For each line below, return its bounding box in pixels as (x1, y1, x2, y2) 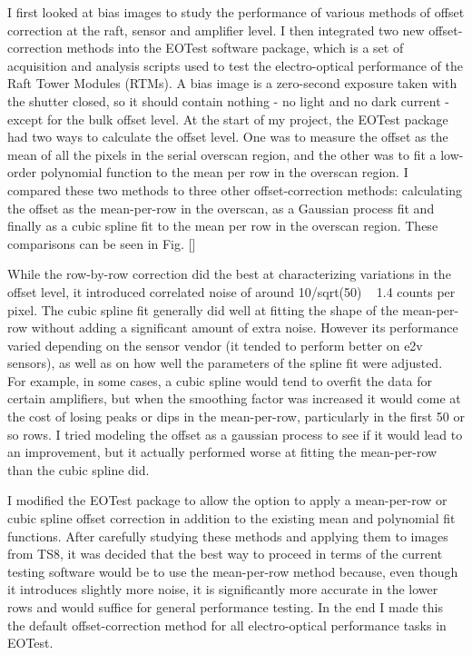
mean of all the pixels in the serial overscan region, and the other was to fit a (7, 144, 437, 164)
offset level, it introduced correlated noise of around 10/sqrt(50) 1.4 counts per (7, 282, 456, 301)
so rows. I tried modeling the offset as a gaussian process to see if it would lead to (7, 424, 463, 443)
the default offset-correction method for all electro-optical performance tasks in (7, 615, 447, 634)
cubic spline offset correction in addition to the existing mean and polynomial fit (7, 509, 456, 528)
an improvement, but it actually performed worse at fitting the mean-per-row (7, 442, 438, 461)
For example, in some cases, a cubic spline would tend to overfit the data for (7, 371, 433, 390)
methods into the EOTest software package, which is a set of (66, 38, 404, 57)
